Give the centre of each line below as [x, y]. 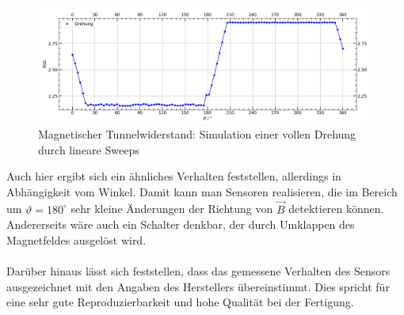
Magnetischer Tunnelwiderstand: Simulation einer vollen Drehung [197, 134]
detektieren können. [336, 209]
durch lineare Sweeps [89, 149]
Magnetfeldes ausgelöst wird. [76, 239]
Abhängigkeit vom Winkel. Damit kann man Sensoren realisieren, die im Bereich [202, 191]
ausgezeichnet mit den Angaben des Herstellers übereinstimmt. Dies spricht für [198, 286]
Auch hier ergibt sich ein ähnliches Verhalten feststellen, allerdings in [174, 176]
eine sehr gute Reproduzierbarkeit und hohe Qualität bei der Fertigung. [180, 302]
